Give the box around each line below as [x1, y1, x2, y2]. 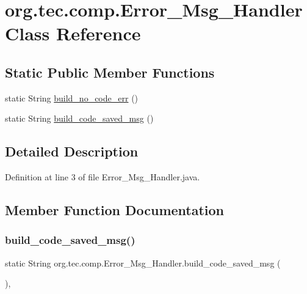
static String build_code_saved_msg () [5, 112, 154, 125]
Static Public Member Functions [5, 62, 215, 81]
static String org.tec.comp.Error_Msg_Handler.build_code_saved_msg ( [5, 256, 281, 269]
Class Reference [5, 21, 141, 46]
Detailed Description [5, 142, 139, 161]
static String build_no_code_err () [5, 91, 139, 104]
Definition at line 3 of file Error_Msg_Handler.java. [5, 171, 200, 183]
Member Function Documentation [5, 200, 225, 219]
